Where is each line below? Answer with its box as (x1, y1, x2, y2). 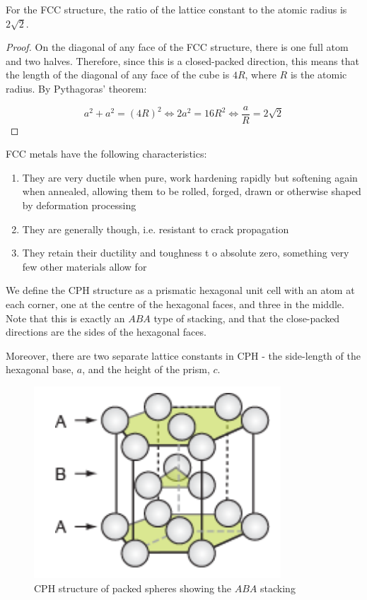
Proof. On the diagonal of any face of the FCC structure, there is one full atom (6, 40, 349, 54)
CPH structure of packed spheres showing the (34, 580, 232, 595)
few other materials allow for (22, 259, 147, 273)
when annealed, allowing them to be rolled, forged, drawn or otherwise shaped (22, 184, 361, 199)
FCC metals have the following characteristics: (6, 146, 207, 161)
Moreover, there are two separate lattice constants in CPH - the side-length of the (6, 348, 361, 363)
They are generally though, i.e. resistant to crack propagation (22, 221, 289, 236)
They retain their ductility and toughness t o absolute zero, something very (22, 245, 349, 260)
